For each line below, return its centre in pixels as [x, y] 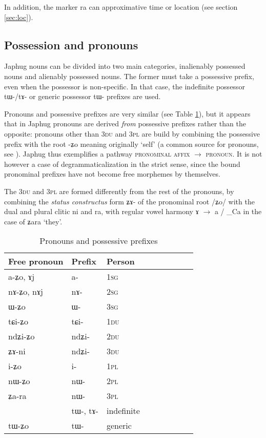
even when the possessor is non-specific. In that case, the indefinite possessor [125, 86]
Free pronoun [36, 261]
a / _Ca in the [238, 211]
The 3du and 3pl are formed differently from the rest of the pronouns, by [119, 191]
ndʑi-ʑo [22, 336]
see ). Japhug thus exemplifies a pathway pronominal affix [97, 154]
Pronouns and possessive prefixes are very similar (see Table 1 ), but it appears [127, 113]
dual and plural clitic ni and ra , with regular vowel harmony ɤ [101, 211]
